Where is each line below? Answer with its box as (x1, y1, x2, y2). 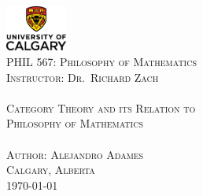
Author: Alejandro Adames (6, 146, 144, 162)
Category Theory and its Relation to (6, 99, 196, 116)
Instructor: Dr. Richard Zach (6, 68, 159, 85)
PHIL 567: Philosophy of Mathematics (6, 53, 197, 69)
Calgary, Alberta (6, 161, 95, 178)
